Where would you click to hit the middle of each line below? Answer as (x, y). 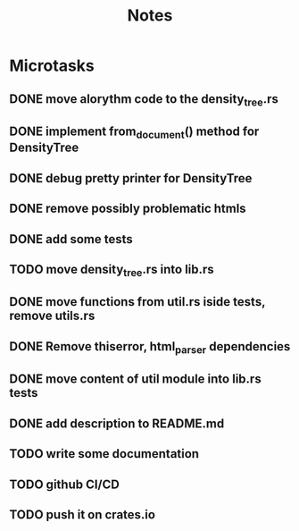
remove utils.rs (52, 316)
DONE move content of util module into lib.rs (135, 379)
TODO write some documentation (104, 454)
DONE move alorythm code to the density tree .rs (144, 100)
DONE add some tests (71, 239)
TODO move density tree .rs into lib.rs (112, 270)
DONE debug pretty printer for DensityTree (131, 178)
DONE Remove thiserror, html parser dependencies (150, 348)
